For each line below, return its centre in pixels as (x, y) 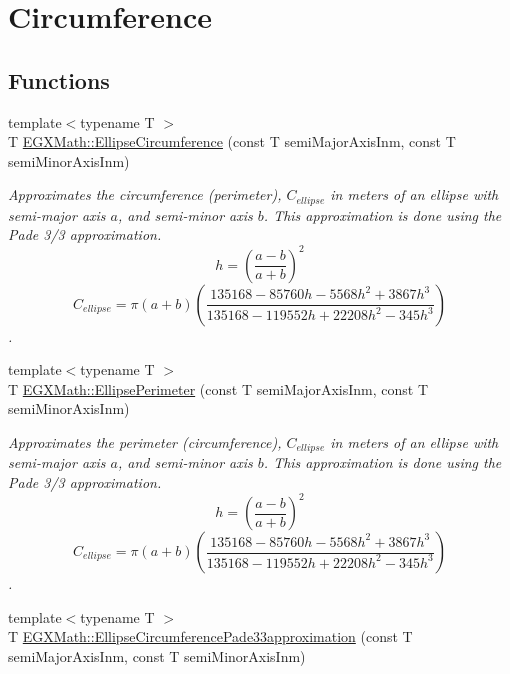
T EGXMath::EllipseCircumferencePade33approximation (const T (210, 636)
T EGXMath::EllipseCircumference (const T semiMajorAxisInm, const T (232, 141)
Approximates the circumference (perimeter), (145, 194)
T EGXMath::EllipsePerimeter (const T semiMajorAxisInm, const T (218, 388)
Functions (59, 79)
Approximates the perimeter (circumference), (145, 441)
